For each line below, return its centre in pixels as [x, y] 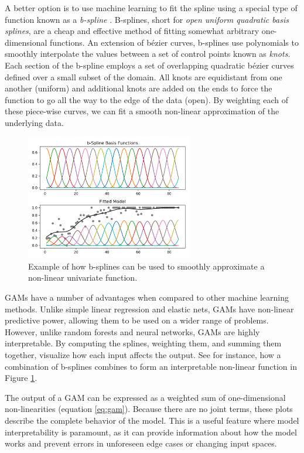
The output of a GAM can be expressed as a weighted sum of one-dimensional [145, 397]
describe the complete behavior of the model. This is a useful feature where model [152, 420]
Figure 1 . [21, 378]
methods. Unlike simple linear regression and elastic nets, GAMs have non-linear [149, 309]
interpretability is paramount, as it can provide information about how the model [151, 432]
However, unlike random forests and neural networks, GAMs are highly [132, 331]
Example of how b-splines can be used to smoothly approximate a [146, 266]
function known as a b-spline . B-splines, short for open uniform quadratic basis [147, 19]
